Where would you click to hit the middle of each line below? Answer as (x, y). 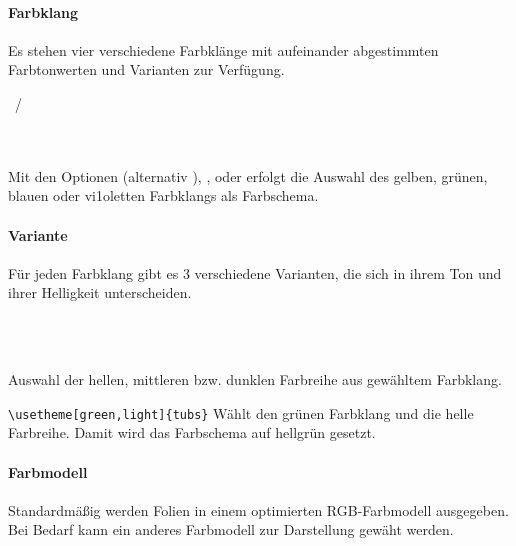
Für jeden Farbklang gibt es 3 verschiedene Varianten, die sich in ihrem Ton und (255, 272)
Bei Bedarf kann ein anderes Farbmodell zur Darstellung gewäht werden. (231, 529)
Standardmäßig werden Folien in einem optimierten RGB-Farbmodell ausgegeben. (258, 509)
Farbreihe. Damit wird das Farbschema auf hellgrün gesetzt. (192, 432)
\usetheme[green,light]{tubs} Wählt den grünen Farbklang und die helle (241, 412)
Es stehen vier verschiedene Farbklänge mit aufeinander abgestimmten (223, 49)
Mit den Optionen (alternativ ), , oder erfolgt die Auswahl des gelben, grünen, (248, 175)
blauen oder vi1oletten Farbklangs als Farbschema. (163, 195)
